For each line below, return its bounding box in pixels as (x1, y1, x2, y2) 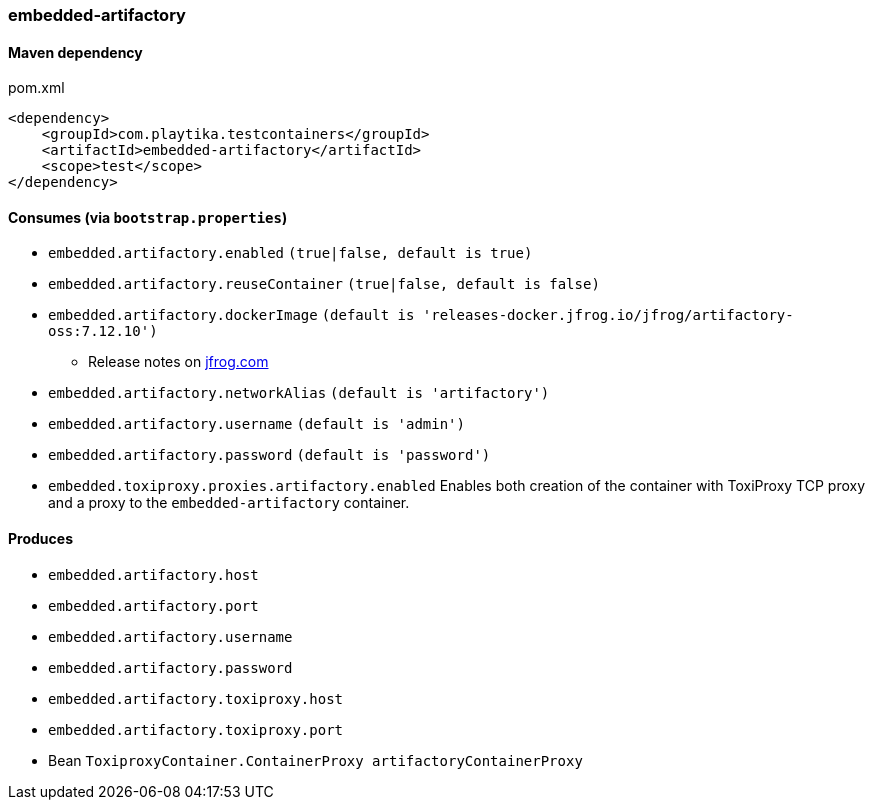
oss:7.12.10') (48, 323, 158, 340)
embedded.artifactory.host (48, 566, 259, 583)
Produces (8, 530, 73, 548)
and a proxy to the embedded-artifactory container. (48, 494, 410, 512)
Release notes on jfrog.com (88, 353, 269, 371)
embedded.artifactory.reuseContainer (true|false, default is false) (48, 276, 600, 293)
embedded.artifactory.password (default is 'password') (48, 447, 491, 464)
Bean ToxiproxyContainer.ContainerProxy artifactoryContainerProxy (48, 751, 583, 769)
